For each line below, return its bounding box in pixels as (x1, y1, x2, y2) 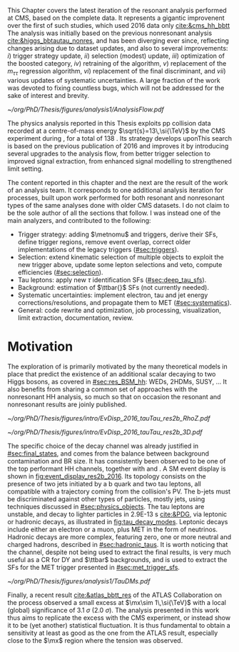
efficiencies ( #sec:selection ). (17, 268, 103, 276)
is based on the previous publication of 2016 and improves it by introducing (7, 141, 229, 150)
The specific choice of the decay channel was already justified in (7, 441, 199, 450)
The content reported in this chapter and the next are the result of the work (7, 178, 228, 186)
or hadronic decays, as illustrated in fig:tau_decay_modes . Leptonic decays (7, 517, 228, 526)
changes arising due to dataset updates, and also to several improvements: (7, 44, 228, 52)
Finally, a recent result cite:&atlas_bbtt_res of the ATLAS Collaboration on (7, 591, 223, 599)
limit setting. (7, 164, 44, 173)
